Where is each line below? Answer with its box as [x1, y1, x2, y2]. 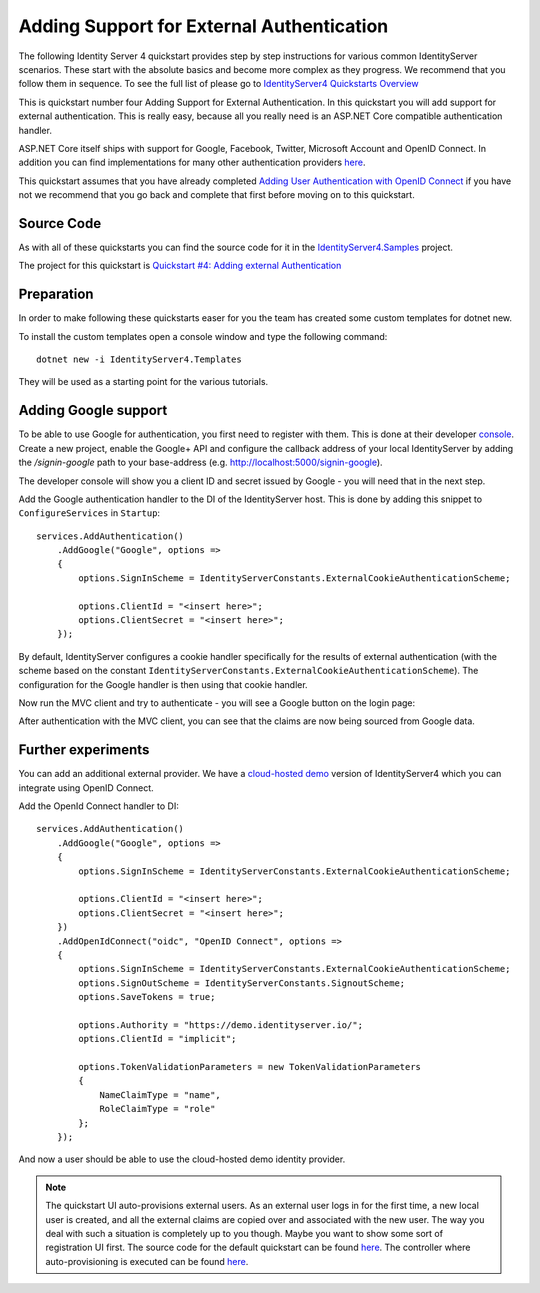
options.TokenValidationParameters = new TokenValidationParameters [78, 1061, 422, 1073]
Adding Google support [18, 402, 168, 419]
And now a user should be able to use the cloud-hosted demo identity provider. [18, 1153, 346, 1165]
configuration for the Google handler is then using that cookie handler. [18, 678, 309, 690]
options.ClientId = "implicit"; [78, 1033, 237, 1045]
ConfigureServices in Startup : [18, 507, 160, 519]
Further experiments [18, 741, 150, 759]
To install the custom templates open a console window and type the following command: [18, 330, 388, 342]
